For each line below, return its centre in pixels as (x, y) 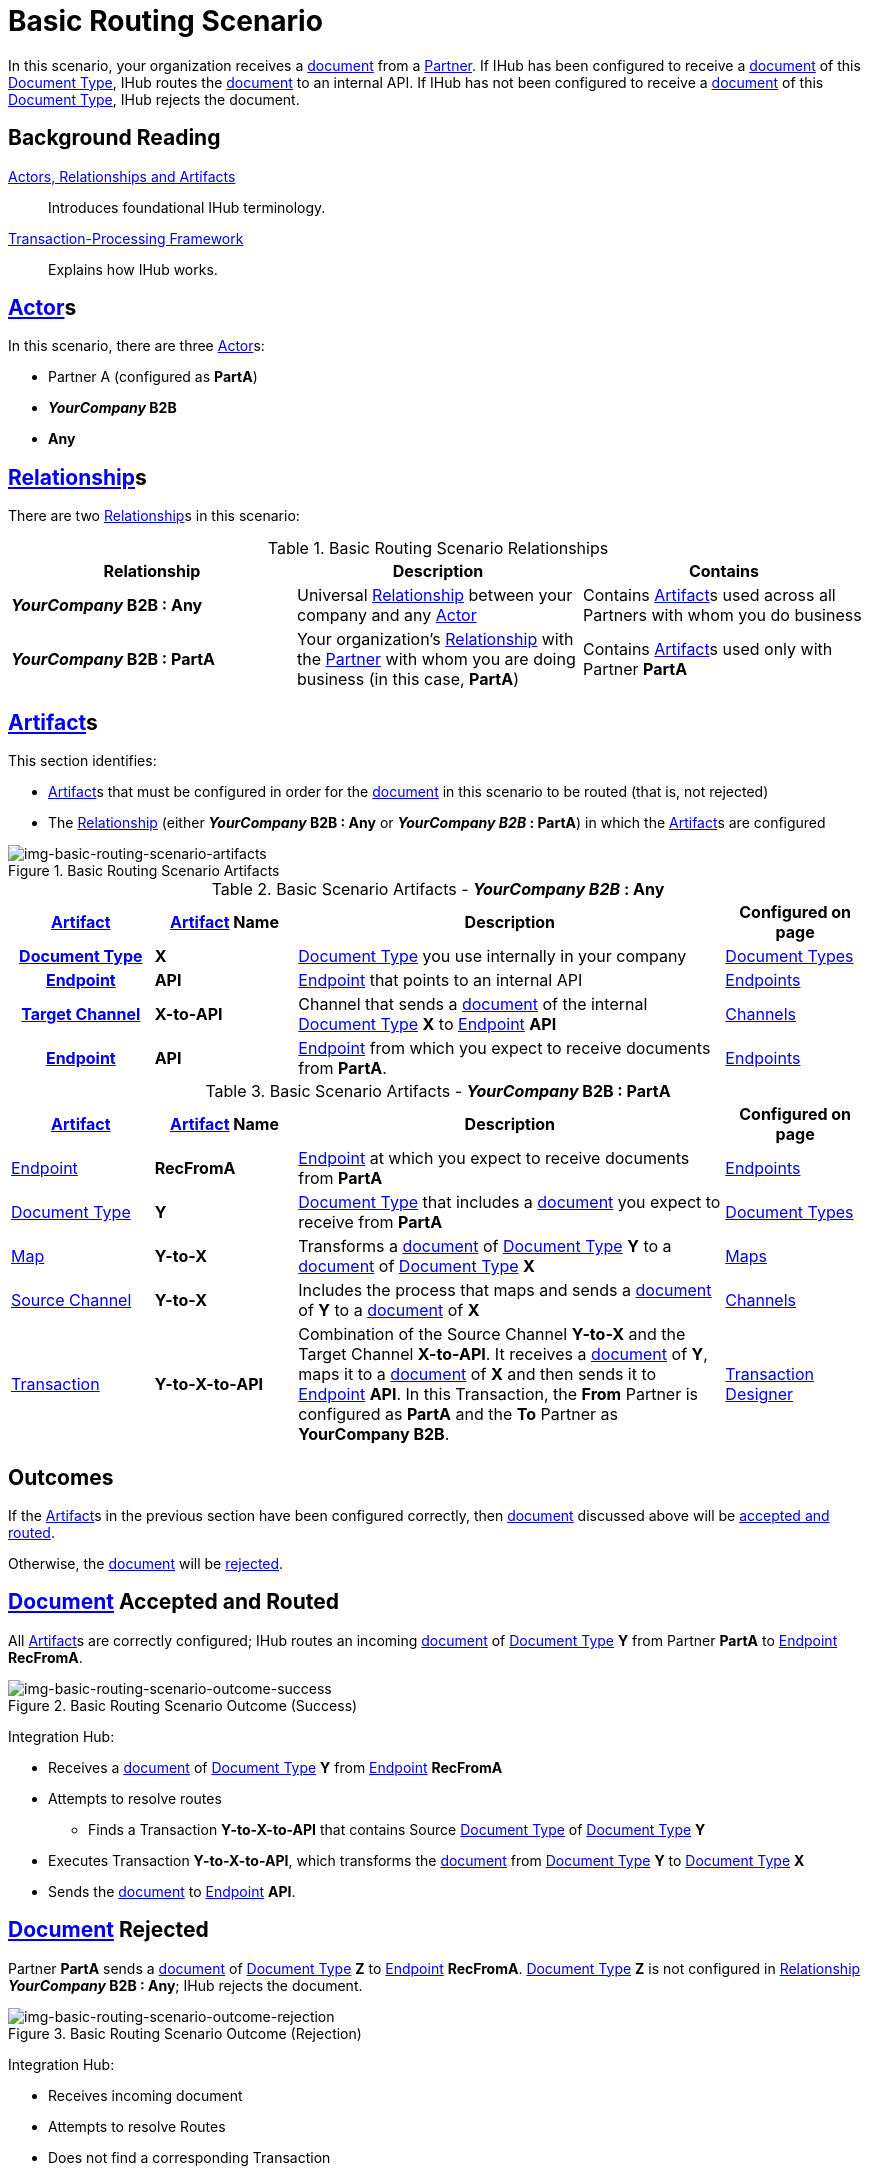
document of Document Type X (416, 1266)
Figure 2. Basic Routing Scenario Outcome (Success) (183, 1705)
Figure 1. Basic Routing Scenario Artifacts (144, 871)
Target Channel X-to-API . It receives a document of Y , (503, 1354)
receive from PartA (370, 1222)
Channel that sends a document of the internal (473, 1004)
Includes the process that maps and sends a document (505, 1290)
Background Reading (114, 138)
